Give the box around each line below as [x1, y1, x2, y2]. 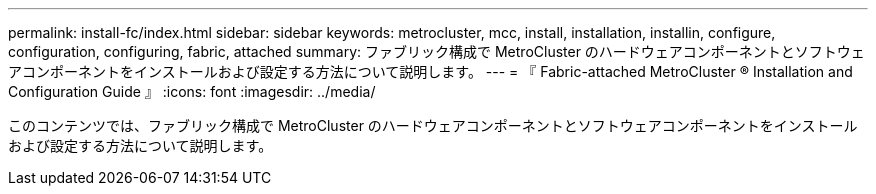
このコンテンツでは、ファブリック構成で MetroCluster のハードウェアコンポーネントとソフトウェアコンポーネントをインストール [8, 117, 858, 134]
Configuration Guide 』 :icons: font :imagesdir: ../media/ [8, 83, 376, 100]
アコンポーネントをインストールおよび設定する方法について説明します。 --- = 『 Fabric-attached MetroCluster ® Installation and [8, 63, 853, 80]
